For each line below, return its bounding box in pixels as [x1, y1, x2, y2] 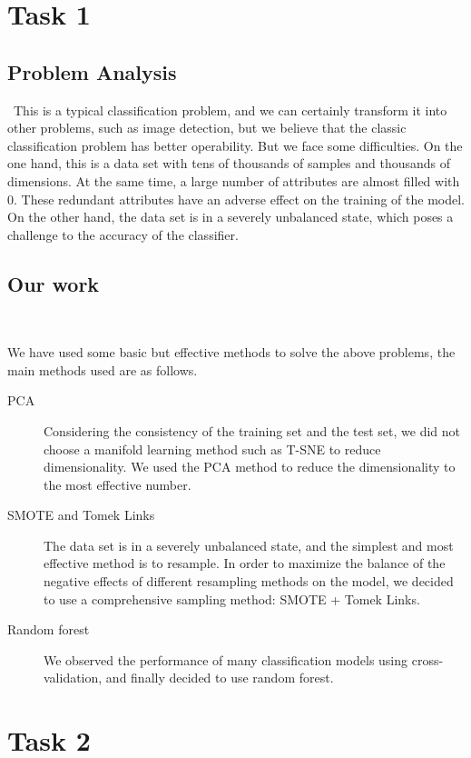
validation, [44, 668, 103, 687]
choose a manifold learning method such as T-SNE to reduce [44, 439, 381, 458]
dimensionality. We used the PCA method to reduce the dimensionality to [44, 457, 456, 476]
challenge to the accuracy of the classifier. [7, 224, 239, 244]
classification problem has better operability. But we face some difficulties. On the [7, 135, 463, 155]
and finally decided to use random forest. [105, 668, 334, 687]
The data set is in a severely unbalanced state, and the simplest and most [44, 535, 454, 554]
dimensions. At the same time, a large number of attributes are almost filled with [7, 171, 460, 190]
